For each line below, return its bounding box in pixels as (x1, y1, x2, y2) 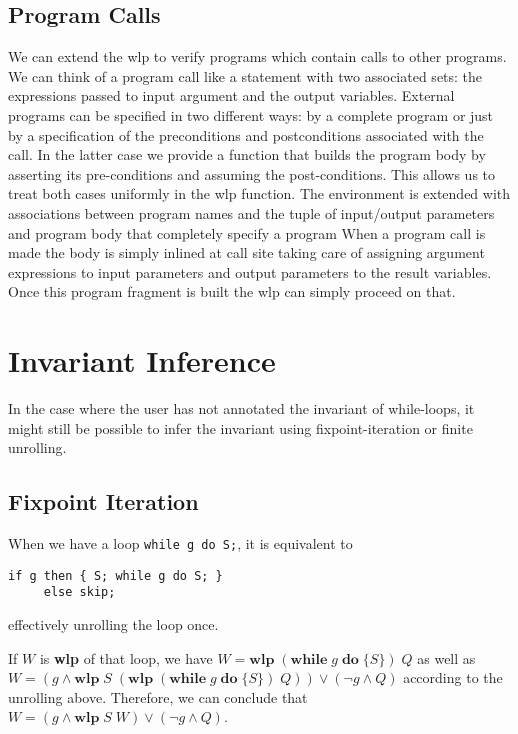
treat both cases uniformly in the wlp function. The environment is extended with (8, 183, 511, 204)
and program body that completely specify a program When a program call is (8, 222, 486, 243)
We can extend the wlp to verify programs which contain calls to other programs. (8, 46, 507, 67)
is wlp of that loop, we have (39, 647, 213, 668)
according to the (403, 667, 503, 688)
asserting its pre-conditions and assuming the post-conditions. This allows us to (8, 163, 496, 184)
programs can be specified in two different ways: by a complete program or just (8, 104, 494, 125)
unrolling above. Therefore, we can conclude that (8, 686, 308, 707)
